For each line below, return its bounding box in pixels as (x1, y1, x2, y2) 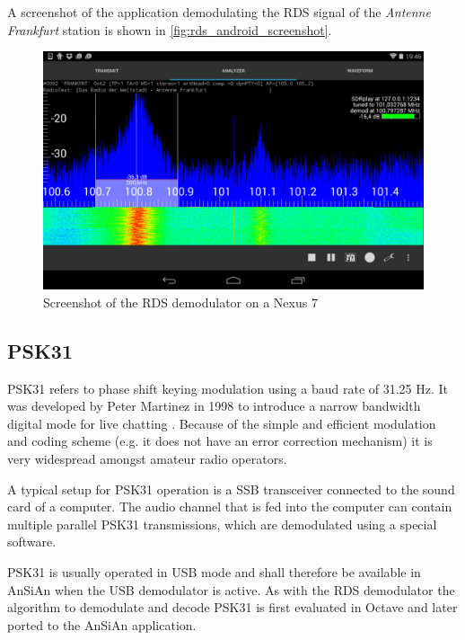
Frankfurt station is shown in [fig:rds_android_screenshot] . (7, 20, 332, 39)
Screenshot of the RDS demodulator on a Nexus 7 (43, 292, 318, 311)
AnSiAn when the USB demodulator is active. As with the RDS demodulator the (7, 580, 455, 599)
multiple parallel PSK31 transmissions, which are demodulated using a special (7, 514, 437, 533)
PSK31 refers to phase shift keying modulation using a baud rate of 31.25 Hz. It (7, 378, 449, 397)
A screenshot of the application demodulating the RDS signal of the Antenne (7, 3, 431, 21)
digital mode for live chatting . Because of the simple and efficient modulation (7, 413, 436, 432)
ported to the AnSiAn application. (7, 615, 197, 634)
